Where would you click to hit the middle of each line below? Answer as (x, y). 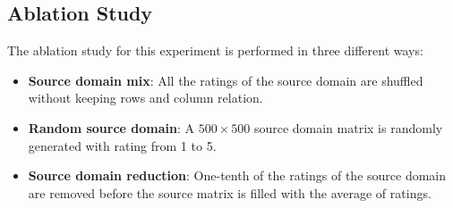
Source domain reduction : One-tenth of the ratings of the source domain (237, 175)
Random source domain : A (111, 127)
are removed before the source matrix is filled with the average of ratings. (230, 192)
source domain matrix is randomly (348, 127)
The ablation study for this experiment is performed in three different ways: (215, 50)
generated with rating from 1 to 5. (122, 145)
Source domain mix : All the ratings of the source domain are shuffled (226, 80)
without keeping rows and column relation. (145, 98)
